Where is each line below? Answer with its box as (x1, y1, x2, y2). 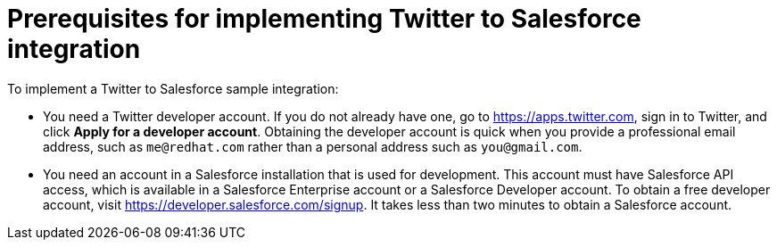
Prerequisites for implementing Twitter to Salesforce (7, 4, 641, 34)
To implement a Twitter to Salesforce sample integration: (7, 80, 339, 96)
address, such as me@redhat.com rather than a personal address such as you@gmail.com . (43, 138, 583, 154)
